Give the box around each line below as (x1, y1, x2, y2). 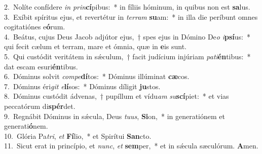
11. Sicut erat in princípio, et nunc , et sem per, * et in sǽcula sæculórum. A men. (4, 140, 258, 151)
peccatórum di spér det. (4, 100, 76, 111)
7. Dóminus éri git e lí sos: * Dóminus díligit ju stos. (4, 81, 161, 91)
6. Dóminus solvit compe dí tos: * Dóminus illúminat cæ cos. (4, 71, 190, 82)
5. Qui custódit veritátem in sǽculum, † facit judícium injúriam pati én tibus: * (4, 51, 251, 61)
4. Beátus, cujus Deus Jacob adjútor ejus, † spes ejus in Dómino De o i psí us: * (4, 31, 250, 42)
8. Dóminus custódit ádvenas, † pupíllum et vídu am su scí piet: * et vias (4, 91, 229, 101)
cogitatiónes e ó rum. (4, 21, 65, 32)
